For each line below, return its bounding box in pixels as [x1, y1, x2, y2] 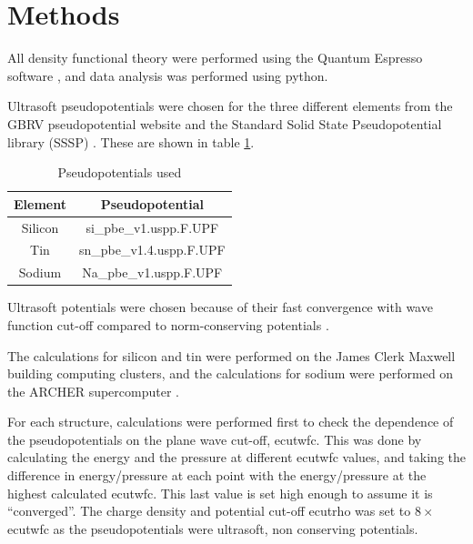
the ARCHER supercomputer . [7, 381, 179, 400]
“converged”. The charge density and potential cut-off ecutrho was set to [7, 501, 411, 520]
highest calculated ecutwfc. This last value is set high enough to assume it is [7, 483, 433, 502]
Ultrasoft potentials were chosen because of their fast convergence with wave [7, 297, 433, 317]
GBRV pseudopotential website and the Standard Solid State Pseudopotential [7, 114, 442, 133]
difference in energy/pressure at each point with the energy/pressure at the [7, 466, 427, 485]
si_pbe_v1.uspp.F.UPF [86, 217, 219, 237]
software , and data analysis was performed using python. [7, 65, 328, 85]
